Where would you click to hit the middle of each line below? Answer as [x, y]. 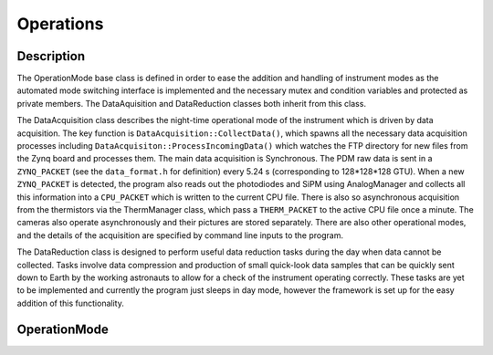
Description [51, 56]
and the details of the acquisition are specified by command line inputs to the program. [180, 235]
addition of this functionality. [71, 303]
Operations [60, 24]
